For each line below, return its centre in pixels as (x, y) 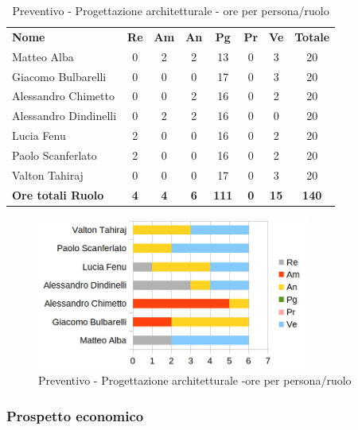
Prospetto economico (75, 415)
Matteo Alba (43, 56)
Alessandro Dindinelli (64, 116)
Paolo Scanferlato (54, 155)
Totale (312, 36)
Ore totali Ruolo (58, 194)
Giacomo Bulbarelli (59, 76)
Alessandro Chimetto (63, 96)
